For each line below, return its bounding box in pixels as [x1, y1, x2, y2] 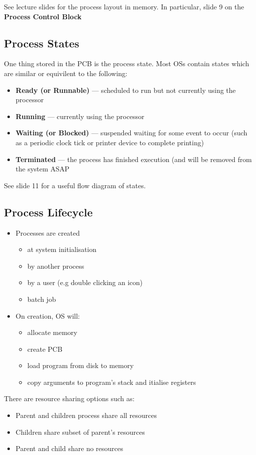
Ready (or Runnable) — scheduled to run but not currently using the [15, 84, 236, 95]
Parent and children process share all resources [15, 410, 157, 420]
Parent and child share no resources [15, 443, 123, 454]
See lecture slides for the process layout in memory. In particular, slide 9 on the [4, 1, 244, 11]
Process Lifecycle [4, 204, 93, 219]
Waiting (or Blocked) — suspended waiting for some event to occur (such [15, 127, 248, 138]
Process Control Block [4, 11, 82, 21]
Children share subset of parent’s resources [15, 426, 145, 437]
